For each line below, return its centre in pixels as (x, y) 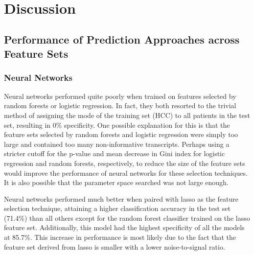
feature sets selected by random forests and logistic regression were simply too (121, 134)
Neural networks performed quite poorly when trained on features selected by (120, 96)
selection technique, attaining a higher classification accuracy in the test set (117, 208)
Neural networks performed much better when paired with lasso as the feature (121, 198)
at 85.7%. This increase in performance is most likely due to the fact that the (120, 237)
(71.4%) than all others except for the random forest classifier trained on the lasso (127, 218)
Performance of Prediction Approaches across (122, 39)
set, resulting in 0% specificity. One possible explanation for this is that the (117, 125)
